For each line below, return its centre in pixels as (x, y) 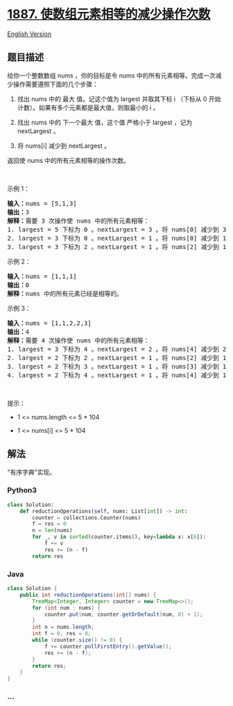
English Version (29, 34)
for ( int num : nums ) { (66, 608)
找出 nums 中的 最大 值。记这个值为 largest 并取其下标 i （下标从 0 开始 (119, 98)
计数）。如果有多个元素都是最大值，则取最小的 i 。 (88, 107)
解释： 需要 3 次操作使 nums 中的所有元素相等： (78, 221)
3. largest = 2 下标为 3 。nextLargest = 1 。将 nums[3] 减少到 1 (117, 366)
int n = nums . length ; (63, 627)
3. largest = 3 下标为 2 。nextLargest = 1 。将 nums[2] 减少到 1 (117, 247)
